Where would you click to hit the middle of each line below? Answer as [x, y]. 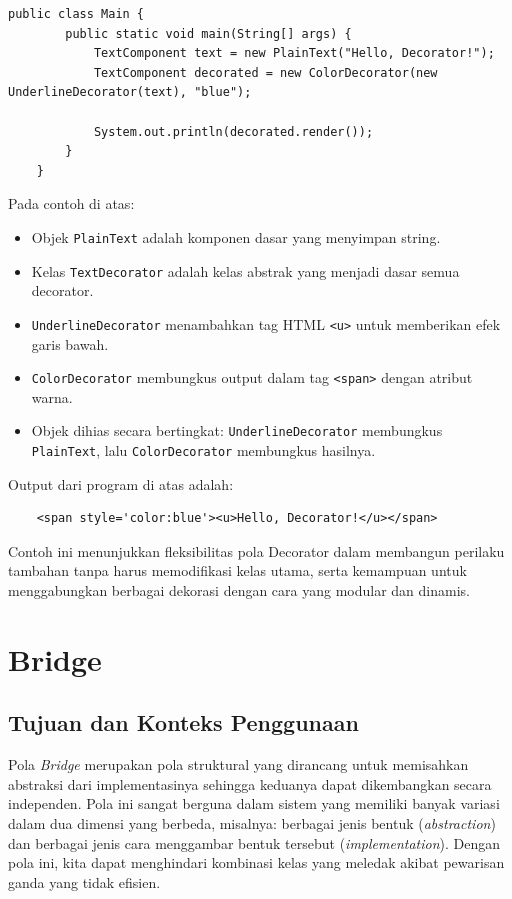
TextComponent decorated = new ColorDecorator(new [265, 72]
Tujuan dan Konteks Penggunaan [183, 722]
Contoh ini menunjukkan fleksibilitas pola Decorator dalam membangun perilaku [256, 550]
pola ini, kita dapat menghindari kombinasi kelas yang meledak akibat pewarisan [256, 862]
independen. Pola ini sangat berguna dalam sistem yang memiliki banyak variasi [254, 803]
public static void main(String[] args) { [208, 33]
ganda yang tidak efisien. [84, 881]
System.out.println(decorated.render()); [233, 131]
